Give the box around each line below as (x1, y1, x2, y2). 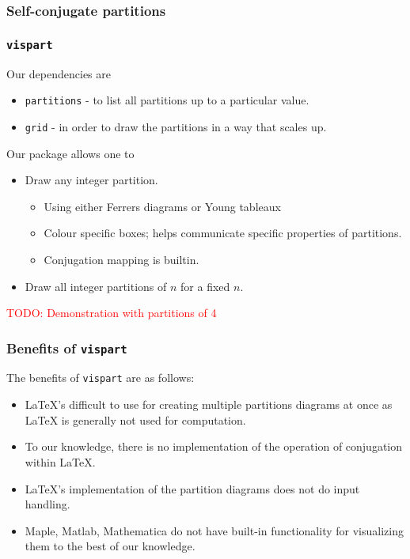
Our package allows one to (6, 145, 135, 161)
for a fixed (180, 278, 230, 294)
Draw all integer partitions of (25, 278, 167, 294)
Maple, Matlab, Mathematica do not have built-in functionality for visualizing (25, 522, 404, 538)
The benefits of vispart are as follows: (6, 369, 195, 386)
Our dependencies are (6, 65, 111, 81)
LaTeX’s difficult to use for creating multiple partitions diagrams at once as (25, 396, 393, 413)
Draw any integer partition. (25, 172, 158, 188)
